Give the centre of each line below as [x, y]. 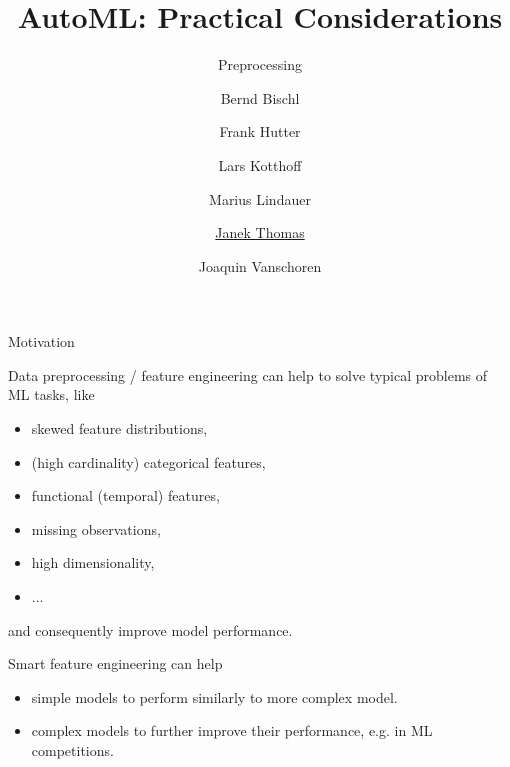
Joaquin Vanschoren [260, 265]
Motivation [41, 341]
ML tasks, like [51, 394]
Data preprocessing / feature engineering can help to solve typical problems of [248, 374]
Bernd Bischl [260, 97]
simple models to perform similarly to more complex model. [214, 696]
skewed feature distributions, [119, 428]
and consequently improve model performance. [150, 629]
